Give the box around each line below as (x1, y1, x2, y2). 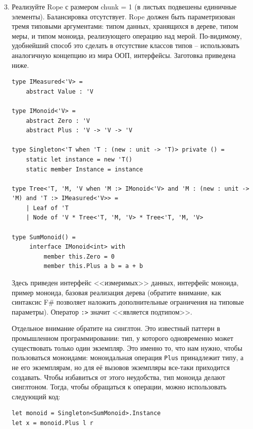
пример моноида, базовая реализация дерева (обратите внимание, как (11, 287, 221, 297)
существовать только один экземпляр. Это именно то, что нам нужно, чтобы (11, 342, 243, 353)
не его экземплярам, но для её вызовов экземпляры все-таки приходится (11, 362, 230, 372)
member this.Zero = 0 (44, 253, 115, 260)
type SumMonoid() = (11, 233, 76, 241)
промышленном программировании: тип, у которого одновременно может (11, 333, 234, 343)
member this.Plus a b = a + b (44, 263, 143, 270)
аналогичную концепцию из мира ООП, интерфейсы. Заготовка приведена (11, 50, 236, 60)
